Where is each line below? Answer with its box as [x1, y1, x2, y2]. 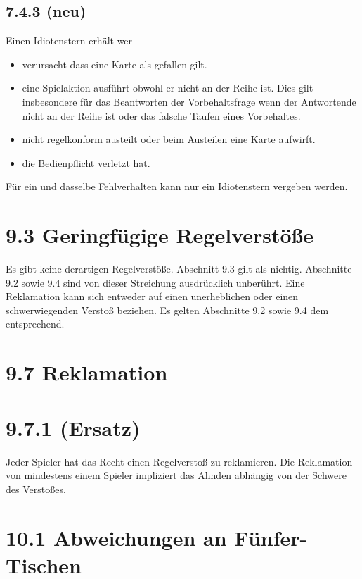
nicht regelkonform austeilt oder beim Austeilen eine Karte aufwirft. [22, 132, 316, 147]
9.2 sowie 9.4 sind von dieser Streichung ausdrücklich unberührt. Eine [6, 275, 305, 289]
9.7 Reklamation [6, 358, 168, 387]
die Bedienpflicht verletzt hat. [22, 155, 150, 170]
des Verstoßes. [6, 481, 66, 496]
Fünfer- [234, 523, 308, 552]
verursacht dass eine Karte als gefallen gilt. [22, 56, 207, 71]
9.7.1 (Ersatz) [6, 413, 141, 442]
